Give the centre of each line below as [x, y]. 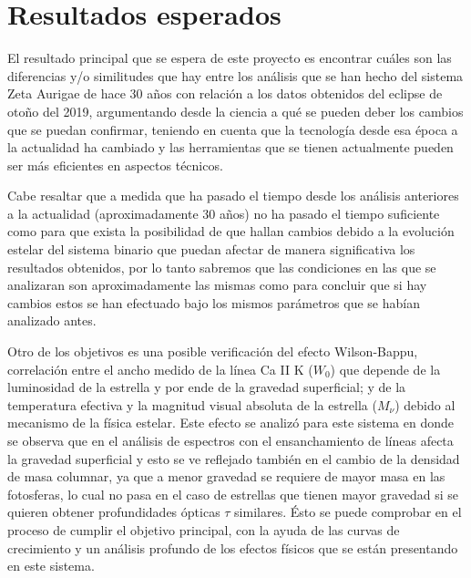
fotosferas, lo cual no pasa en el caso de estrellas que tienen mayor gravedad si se [233, 494]
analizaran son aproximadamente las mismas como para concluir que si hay [217, 285]
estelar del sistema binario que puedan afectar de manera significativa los [211, 249]
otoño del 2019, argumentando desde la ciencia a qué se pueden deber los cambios [235, 111]
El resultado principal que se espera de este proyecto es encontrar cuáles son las [230, 58]
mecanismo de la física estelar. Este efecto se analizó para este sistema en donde [231, 423]
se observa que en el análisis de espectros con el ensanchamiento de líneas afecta [230, 440]
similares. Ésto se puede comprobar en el [348, 512]
